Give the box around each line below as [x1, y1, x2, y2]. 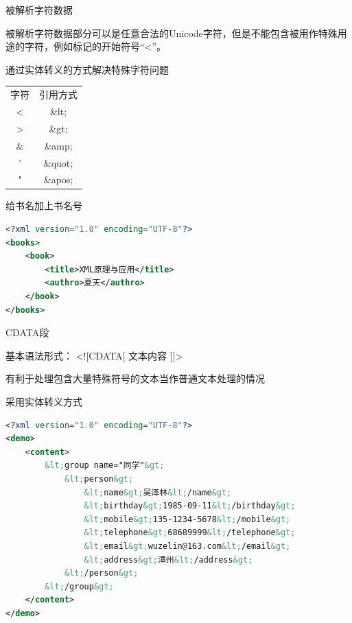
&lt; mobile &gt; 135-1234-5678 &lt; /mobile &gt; [84, 514, 291, 524]
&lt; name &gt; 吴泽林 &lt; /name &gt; [84, 487, 232, 497]
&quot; [43, 155, 73, 169]
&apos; [43, 172, 73, 187]
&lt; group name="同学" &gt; [45, 460, 165, 471]
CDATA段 [5, 325, 49, 340]
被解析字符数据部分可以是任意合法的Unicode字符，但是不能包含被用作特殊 [5, 25, 338, 40]
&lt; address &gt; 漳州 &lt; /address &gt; [84, 554, 253, 565]
